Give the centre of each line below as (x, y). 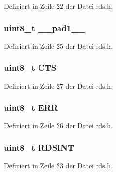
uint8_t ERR (31, 107)
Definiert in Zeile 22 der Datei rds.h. (58, 6)
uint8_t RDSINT (39, 147)
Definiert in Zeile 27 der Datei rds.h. (58, 86)
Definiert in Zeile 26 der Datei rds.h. (58, 125)
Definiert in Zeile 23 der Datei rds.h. (58, 165)
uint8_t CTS (30, 67)
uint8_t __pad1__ (45, 28)
